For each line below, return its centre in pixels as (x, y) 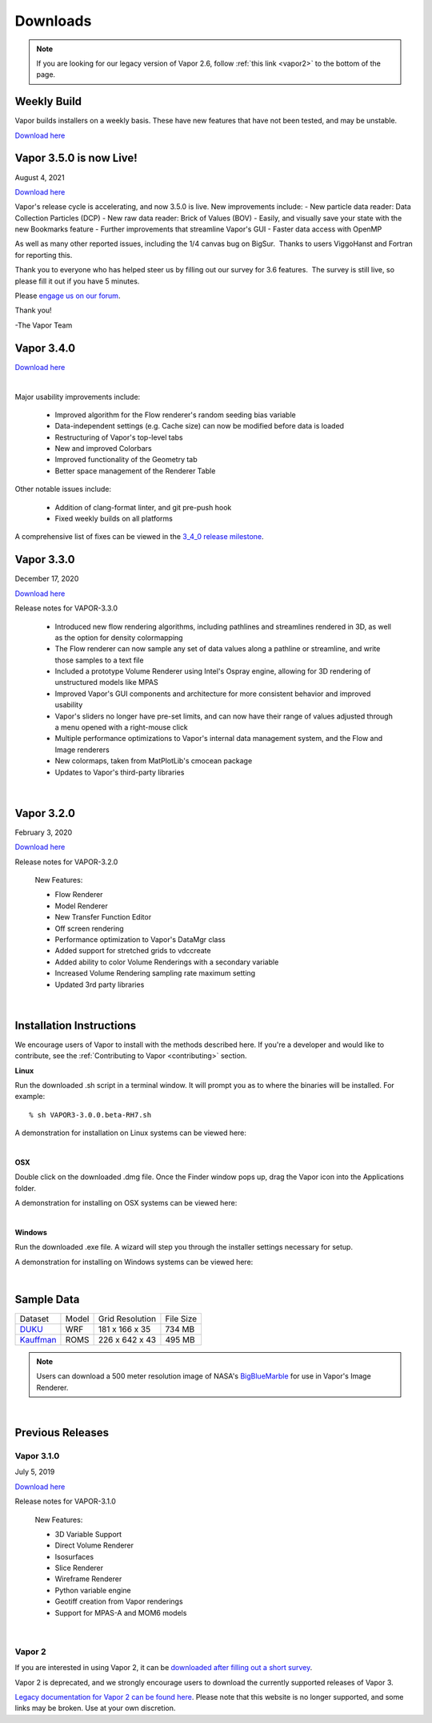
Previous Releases (62, 1433)
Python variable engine (93, 1590)
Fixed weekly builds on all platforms (114, 519)
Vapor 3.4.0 (45, 348)
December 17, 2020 (47, 579)
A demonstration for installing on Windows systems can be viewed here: (134, 1262)
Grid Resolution (127, 1319)
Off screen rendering (89, 928)
